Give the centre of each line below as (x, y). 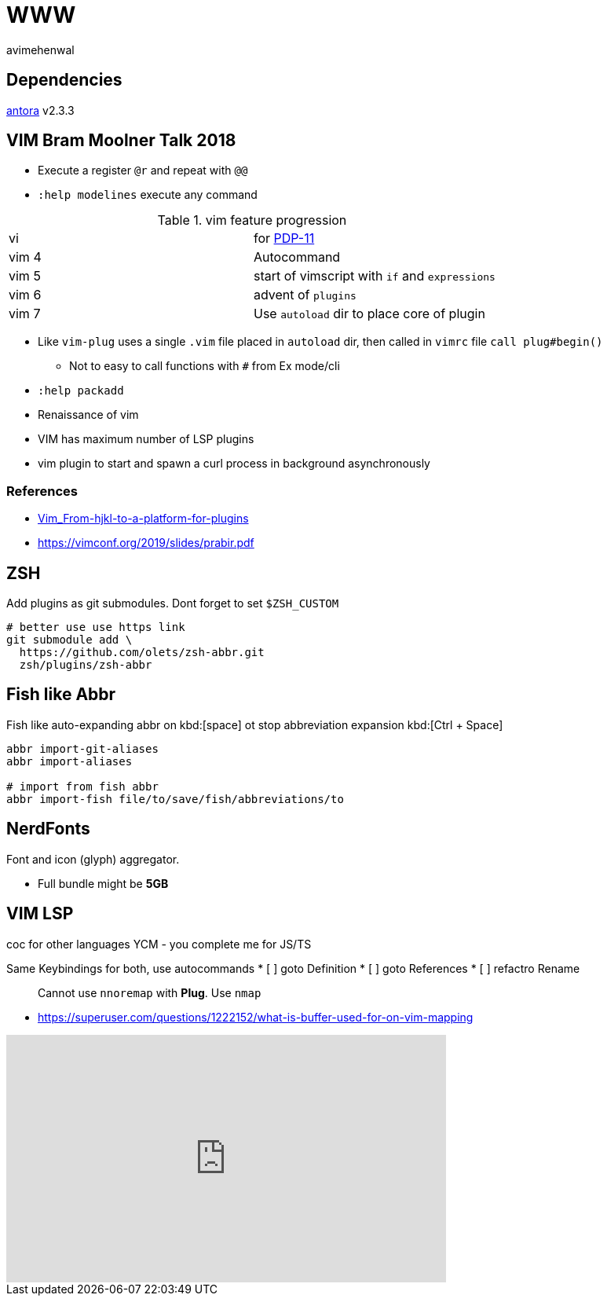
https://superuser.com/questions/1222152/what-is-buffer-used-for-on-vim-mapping (256, 1017)
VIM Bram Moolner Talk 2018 (121, 141)
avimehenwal (40, 50)
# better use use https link (96, 627)
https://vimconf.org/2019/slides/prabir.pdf (146, 543)
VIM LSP (40, 914)
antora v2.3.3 (40, 110)
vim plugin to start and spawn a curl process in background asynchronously (234, 464)
